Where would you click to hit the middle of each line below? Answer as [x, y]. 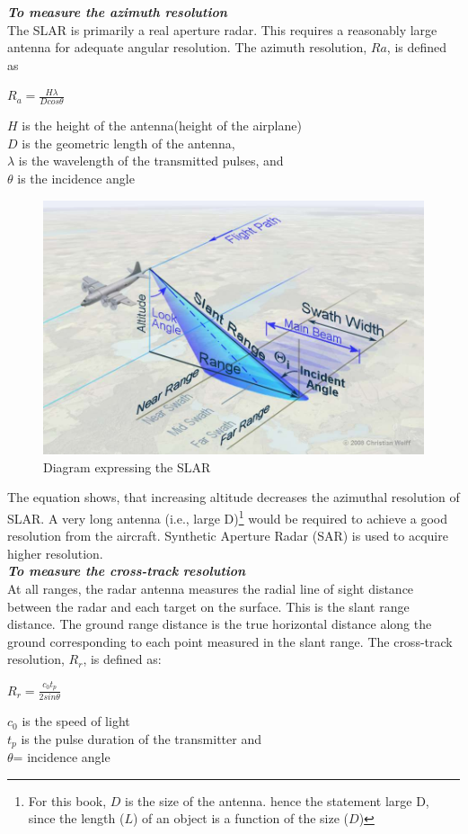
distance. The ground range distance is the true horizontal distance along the [220, 624]
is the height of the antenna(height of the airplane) [162, 126]
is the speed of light [76, 721]
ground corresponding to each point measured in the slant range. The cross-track [230, 641]
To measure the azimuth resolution [117, 12]
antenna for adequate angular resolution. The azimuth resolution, [187, 47]
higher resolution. [55, 553]
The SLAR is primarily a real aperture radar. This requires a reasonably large [222, 29]
